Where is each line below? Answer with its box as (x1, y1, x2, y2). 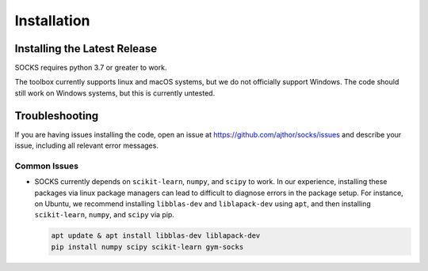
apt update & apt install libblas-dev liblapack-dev (51, 231, 261, 240)
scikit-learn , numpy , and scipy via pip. (34, 210, 174, 220)
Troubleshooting (14, 109, 99, 122)
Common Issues (14, 160, 79, 171)
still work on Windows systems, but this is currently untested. (14, 88, 216, 98)
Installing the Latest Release (14, 42, 158, 55)
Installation (14, 12, 90, 29)
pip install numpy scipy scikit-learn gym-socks (51, 242, 244, 251)
